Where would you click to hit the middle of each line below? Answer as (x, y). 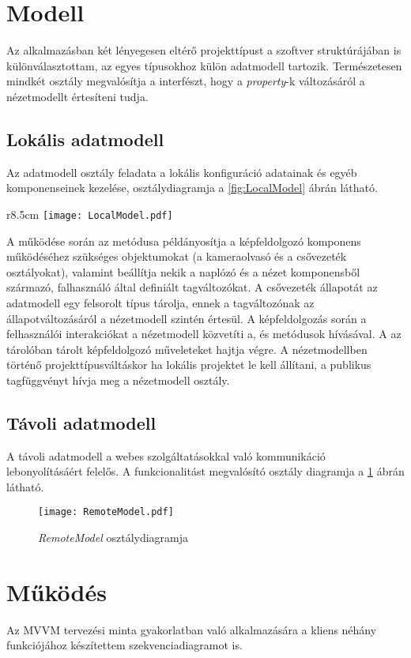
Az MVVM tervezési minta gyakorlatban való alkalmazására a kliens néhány (192, 629)
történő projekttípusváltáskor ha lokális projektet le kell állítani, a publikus (189, 365)
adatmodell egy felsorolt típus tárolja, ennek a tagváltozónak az (160, 302)
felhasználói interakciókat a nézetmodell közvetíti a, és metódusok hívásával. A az (204, 334)
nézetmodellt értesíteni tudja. (77, 96)
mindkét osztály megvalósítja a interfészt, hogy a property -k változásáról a (186, 81)
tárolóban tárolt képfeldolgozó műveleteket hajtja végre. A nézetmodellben (187, 349)
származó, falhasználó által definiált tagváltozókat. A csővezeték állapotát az (192, 287)
